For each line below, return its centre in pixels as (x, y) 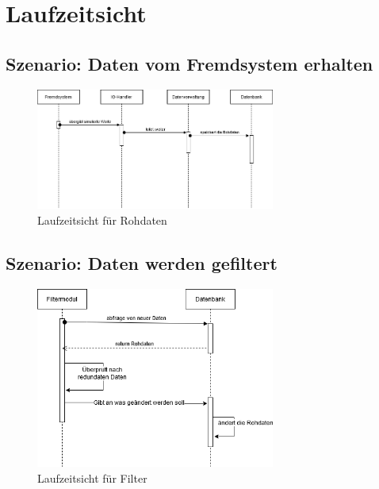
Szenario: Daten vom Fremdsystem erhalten (189, 63)
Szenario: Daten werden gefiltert (142, 262)
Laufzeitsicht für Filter (92, 478)
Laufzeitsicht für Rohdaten (102, 220)
